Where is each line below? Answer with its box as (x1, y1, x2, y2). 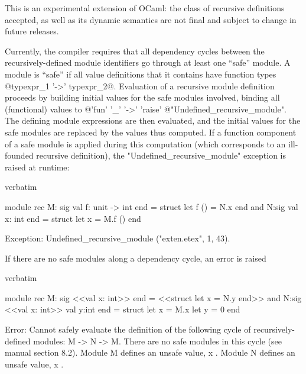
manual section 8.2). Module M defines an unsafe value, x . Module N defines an (5, 346, 295, 359)
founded (5, 149, 34, 162)
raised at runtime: (5, 160, 70, 173)
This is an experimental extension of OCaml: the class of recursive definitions (5, 2, 285, 14)
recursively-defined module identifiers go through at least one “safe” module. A (5, 56, 291, 69)
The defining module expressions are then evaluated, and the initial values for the (5, 114, 301, 127)
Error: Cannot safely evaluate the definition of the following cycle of (5, 323, 251, 336)
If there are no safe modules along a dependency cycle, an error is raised (5, 252, 266, 264)
